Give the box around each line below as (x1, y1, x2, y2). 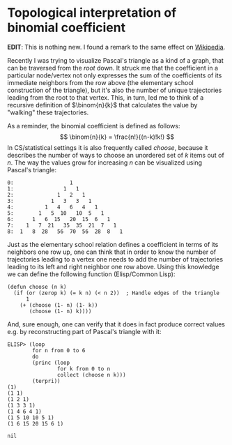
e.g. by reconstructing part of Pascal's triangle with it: (7, 327, 162, 335)
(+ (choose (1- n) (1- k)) (20, 301, 98, 308)
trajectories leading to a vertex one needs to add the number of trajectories (7, 255, 224, 263)
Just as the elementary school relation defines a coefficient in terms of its (7, 240, 219, 248)
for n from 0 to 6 (32, 347, 86, 354)
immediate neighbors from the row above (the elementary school (7, 78, 194, 86)
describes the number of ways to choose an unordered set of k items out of (7, 151, 224, 159)
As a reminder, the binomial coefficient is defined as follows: (7, 121, 180, 130)
